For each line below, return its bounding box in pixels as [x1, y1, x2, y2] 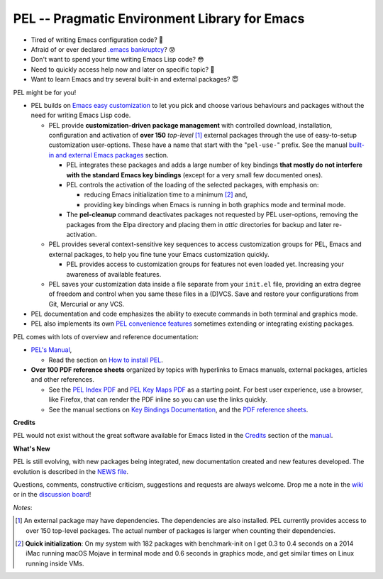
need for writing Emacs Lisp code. [30, 111, 131, 120]
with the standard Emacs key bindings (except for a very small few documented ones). [66, 170, 323, 179]
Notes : [13, 503, 33, 512]
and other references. [30, 375, 95, 384]
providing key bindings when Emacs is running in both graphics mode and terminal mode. [84, 200, 346, 209]
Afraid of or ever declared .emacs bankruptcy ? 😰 [30, 45, 176, 53]
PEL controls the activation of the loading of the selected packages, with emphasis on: [66, 181, 319, 189]
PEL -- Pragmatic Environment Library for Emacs [13, 11, 305, 26]
